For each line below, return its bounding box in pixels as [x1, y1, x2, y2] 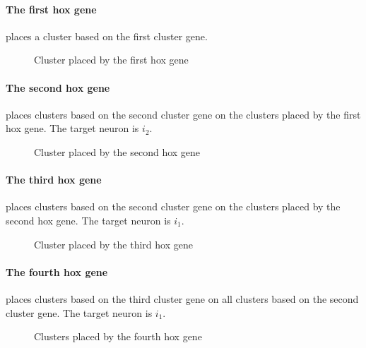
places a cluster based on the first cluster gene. [6, 28, 208, 43]
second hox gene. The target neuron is [6, 212, 171, 227]
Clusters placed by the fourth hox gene [34, 329, 202, 344]
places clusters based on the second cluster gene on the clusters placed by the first [6, 107, 361, 121]
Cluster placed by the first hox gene [34, 52, 189, 67]
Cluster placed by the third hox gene [34, 236, 193, 251]
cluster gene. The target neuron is [6, 305, 153, 320]
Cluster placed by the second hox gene [34, 144, 201, 159]
